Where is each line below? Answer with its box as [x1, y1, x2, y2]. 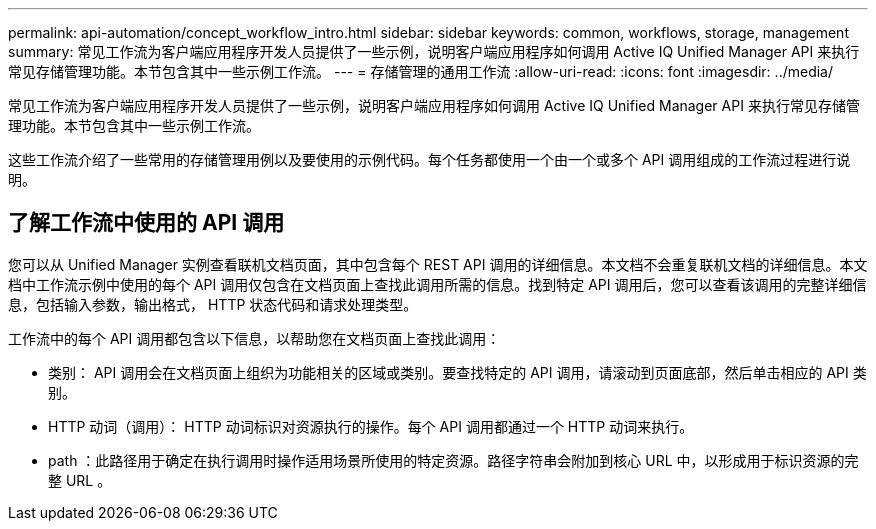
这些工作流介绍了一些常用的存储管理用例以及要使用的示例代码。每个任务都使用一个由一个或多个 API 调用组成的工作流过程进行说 [8, 151, 851, 168]
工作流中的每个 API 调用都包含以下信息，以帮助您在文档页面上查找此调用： [8, 329, 501, 347]
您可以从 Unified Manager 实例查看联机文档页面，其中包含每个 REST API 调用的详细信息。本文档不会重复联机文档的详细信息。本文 [8, 255, 868, 273]
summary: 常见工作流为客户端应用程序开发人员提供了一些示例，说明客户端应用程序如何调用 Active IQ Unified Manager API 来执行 [8, 43, 860, 60]
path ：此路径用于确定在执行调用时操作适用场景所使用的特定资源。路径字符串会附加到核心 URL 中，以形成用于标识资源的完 [48, 451, 859, 469]
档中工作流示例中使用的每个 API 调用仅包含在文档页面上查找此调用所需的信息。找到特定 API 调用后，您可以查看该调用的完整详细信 [8, 275, 867, 293]
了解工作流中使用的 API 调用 [8, 210, 285, 236]
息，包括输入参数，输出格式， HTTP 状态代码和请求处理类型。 [8, 295, 418, 313]
